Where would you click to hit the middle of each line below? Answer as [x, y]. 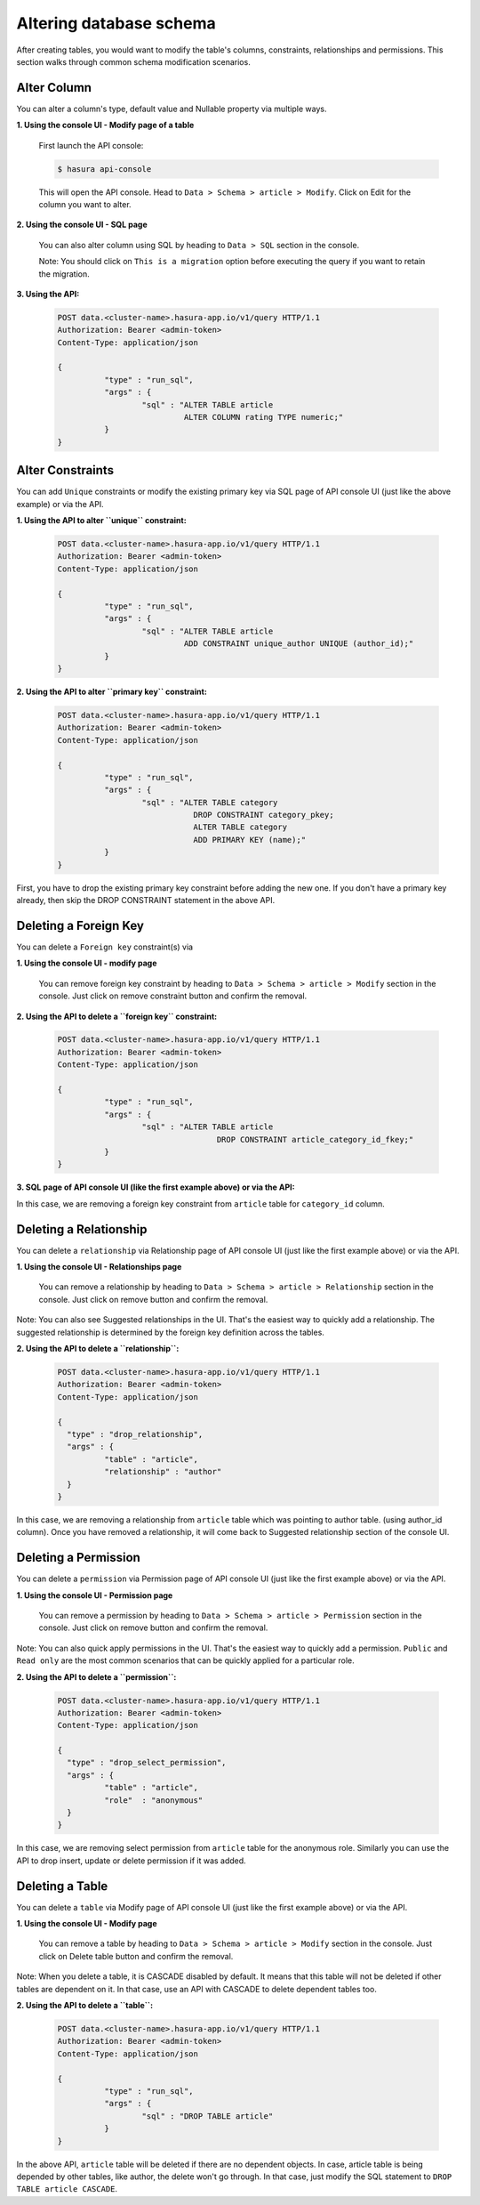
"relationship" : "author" [163, 1472]
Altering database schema [116, 23]
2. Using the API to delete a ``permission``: [96, 1676]
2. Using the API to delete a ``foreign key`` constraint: [117, 1016]
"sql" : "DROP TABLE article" [208, 2116]
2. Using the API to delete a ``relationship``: [98, 1349]
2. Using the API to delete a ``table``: [85, 2006]
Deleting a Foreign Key [80, 925]
